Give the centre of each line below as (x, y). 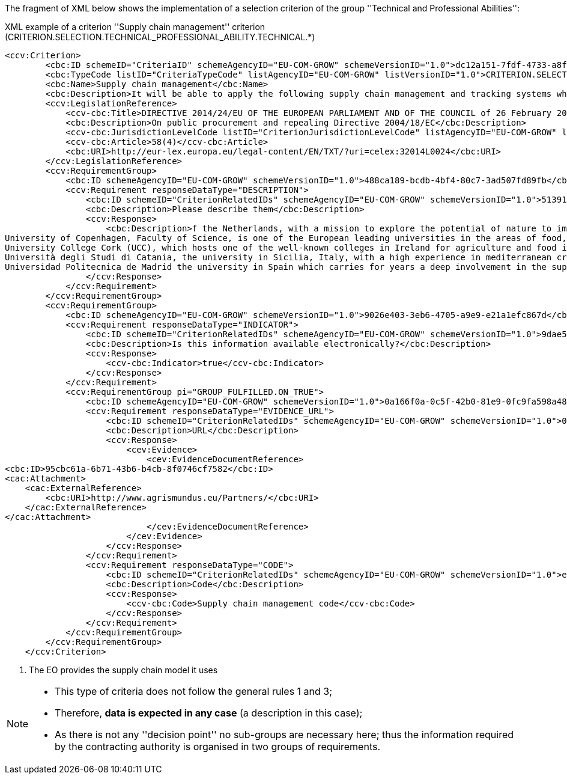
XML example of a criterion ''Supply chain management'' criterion (135, 27)
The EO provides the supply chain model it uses (123, 670)
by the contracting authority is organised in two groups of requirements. (218, 747)
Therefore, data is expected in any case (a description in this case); (209, 713)
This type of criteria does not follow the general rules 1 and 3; (194, 691)
